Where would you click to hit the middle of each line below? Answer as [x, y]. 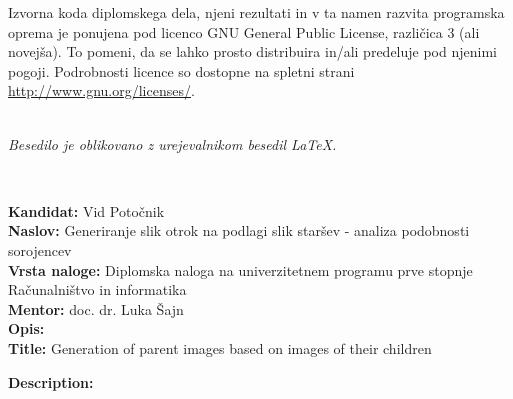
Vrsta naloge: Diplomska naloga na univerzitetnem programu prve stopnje [240, 269]
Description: [51, 381]
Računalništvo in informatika [97, 289]
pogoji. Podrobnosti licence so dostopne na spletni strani [181, 70]
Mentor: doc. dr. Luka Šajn [96, 308]
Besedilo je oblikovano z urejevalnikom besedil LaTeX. [172, 143]
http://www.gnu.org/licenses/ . [101, 90]
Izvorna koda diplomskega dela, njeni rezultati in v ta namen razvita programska [256, 12]
